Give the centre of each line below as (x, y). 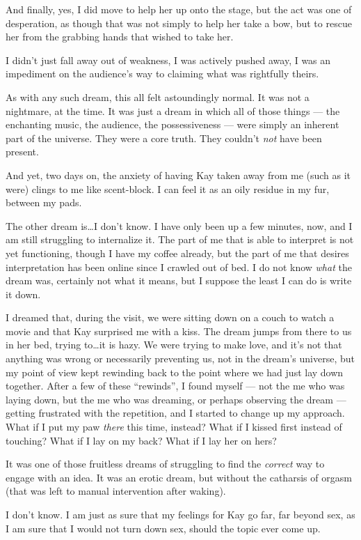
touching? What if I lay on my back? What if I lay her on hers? (141, 440)
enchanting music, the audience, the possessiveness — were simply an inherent (173, 124)
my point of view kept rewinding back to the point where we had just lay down (175, 372)
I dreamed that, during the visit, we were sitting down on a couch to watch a (170, 317)
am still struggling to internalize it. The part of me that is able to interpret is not (180, 239)
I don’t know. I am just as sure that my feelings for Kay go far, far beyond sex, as (180, 514)
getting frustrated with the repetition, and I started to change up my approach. (175, 413)
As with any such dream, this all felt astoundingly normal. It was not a (158, 97)
